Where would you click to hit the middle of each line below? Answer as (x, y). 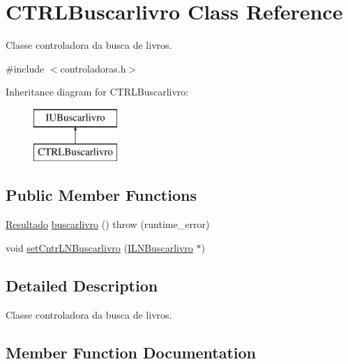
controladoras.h (93, 68)
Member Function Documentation (131, 352)
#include (25, 68)
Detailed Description (82, 285)
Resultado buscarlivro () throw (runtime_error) (108, 224)
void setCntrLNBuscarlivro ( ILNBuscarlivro (99, 247)
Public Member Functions (101, 195)
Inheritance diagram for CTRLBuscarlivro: (97, 92)
